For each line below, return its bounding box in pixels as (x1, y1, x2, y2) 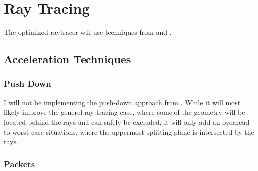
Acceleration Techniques (4, 51, 131, 67)
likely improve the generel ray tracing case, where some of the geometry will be (4, 107, 245, 117)
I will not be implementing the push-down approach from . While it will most (4, 97, 241, 107)
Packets (4, 157, 35, 170)
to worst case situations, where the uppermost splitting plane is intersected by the (4, 126, 254, 137)
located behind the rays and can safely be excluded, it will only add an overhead (4, 116, 250, 127)
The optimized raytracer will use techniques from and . (4, 27, 172, 37)
